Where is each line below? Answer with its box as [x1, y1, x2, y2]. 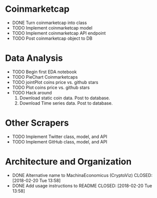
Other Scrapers [5, 117, 69, 129]
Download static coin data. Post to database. [19, 95, 110, 101]
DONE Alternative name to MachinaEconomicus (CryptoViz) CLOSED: [12, 172, 153, 178]
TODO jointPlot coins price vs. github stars [12, 79, 99, 85]
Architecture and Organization [5, 156, 131, 167]
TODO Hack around [12, 89, 52, 95]
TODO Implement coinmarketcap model [12, 25, 93, 30]
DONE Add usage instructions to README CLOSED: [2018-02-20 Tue [12, 183, 152, 189]
